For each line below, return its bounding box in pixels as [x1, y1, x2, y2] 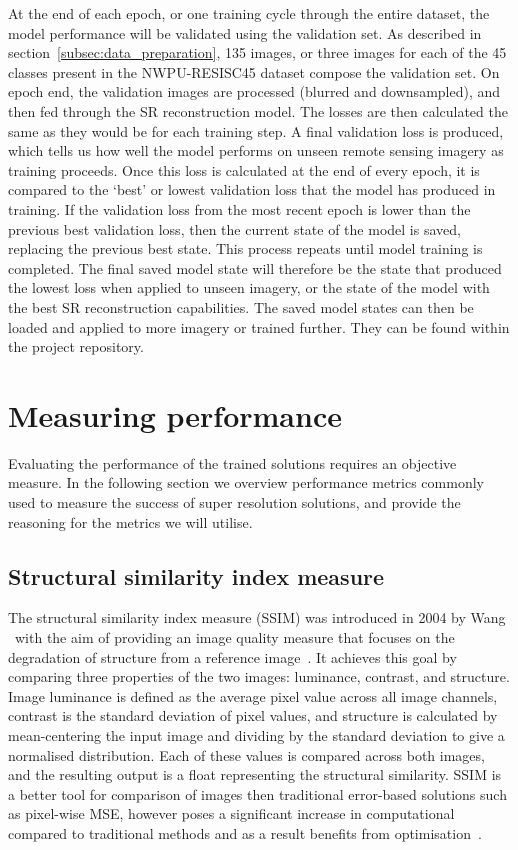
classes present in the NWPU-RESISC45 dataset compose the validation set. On [8, 61, 500, 82]
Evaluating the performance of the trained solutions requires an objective [8, 452, 457, 473]
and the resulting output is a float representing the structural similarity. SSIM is [8, 764, 502, 785]
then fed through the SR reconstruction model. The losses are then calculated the [8, 100, 508, 121]
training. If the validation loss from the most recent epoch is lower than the [8, 198, 471, 219]
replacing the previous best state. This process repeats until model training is [8, 238, 483, 259]
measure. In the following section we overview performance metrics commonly [8, 472, 484, 493]
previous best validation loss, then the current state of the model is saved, [8, 218, 461, 239]
